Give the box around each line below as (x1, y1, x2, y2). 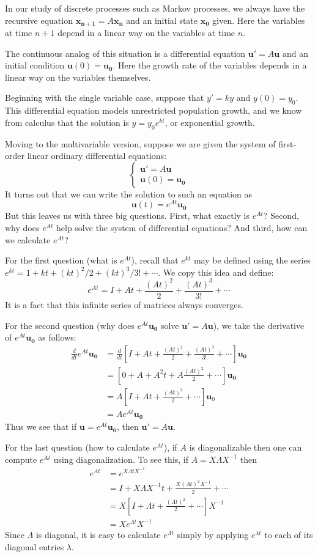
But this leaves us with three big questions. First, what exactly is (5, 209, 250, 222)
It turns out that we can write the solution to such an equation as (5, 187, 253, 200)
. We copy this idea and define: (158, 265, 274, 278)
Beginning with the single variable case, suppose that (5, 91, 204, 104)
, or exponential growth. (165, 116, 255, 128)
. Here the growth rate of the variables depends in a (113, 59, 307, 72)
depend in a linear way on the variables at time (57, 26, 235, 39)
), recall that (131, 254, 179, 267)
